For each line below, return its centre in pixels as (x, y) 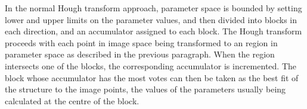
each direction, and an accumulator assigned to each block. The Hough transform (153, 31)
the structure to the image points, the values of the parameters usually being (145, 89)
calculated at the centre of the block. (72, 100)
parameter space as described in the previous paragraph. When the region (140, 54)
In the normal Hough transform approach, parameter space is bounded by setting (153, 8)
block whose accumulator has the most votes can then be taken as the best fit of (152, 77)
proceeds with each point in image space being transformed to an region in (141, 42)
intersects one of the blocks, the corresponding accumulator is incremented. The (151, 65)
